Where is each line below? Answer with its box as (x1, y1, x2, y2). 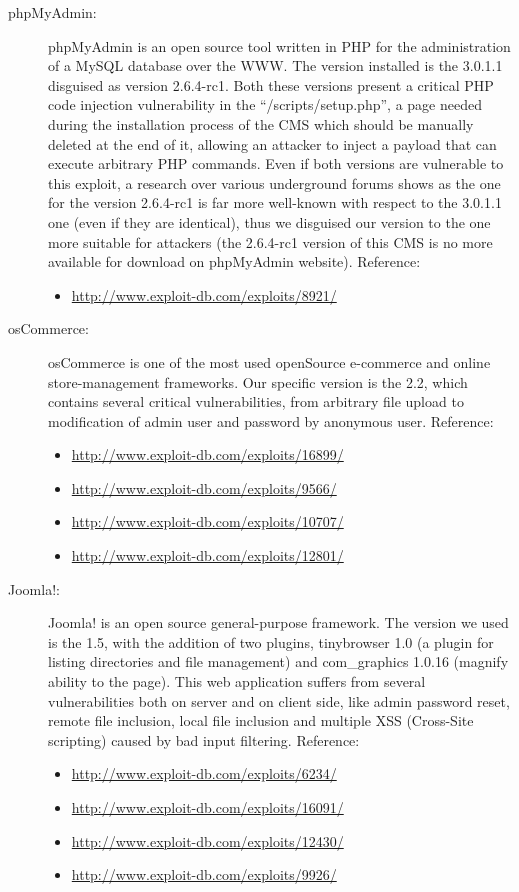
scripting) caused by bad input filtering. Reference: (48, 729, 360, 750)
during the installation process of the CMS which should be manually (48, 113, 474, 134)
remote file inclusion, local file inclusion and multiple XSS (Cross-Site (48, 710, 474, 731)
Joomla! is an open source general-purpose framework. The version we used (48, 612, 509, 633)
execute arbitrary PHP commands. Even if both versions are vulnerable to (48, 153, 504, 174)
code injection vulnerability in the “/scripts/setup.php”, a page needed (48, 94, 482, 115)
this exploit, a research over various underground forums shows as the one (48, 172, 501, 193)
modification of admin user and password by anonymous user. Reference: (48, 410, 494, 431)
